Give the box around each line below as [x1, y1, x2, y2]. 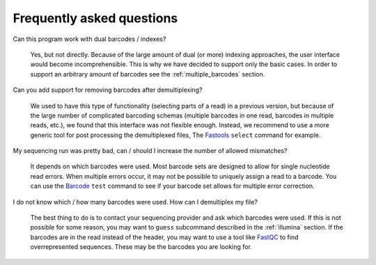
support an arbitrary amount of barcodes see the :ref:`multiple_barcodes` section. [30, 70, 265, 78]
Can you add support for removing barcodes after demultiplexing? [13, 86, 203, 94]
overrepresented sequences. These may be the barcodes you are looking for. [30, 243, 252, 251]
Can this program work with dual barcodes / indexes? [13, 35, 166, 43]
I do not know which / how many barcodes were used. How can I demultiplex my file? [13, 198, 258, 206]
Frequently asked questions [13, 10, 178, 26]
